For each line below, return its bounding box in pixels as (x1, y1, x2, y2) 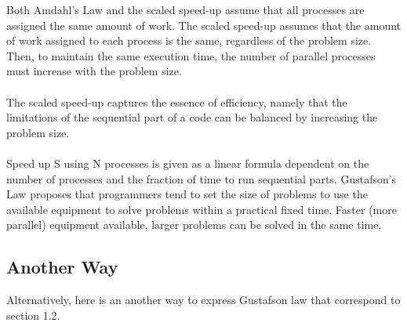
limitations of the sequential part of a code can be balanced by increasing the (6, 109, 378, 125)
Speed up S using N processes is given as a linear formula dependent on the (6, 154, 369, 171)
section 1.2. (6, 306, 60, 323)
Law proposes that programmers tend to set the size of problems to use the (6, 186, 368, 202)
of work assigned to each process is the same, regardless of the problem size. (6, 32, 372, 49)
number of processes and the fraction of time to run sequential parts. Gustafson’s (6, 170, 397, 187)
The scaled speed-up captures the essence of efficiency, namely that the (6, 93, 347, 110)
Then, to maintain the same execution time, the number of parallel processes (6, 47, 376, 63)
